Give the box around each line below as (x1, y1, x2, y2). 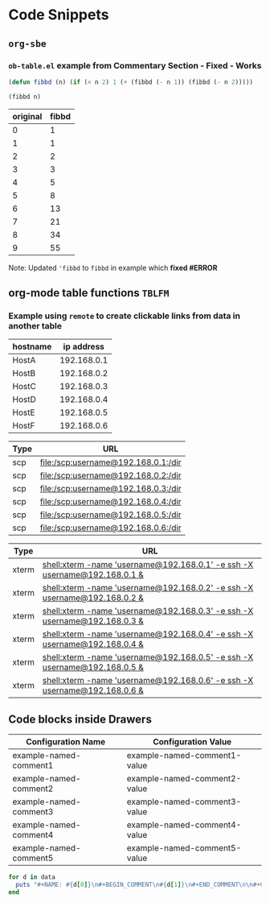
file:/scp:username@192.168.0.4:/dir (39, 496, 182, 507)
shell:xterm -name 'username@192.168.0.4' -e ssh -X (42, 628, 254, 640)
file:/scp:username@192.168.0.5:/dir (39, 509, 182, 520)
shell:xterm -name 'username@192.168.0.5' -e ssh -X (42, 652, 254, 663)
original (12, 110, 43, 122)
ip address (63, 341, 104, 352)
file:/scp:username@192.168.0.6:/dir (39, 522, 182, 533)
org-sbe (8, 38, 47, 49)
